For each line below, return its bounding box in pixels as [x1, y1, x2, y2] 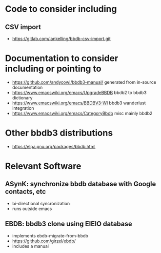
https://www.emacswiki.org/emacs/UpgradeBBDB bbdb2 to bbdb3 [12, 89, 147, 96]
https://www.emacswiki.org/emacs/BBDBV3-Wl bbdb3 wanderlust [12, 100, 146, 106]
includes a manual [12, 243, 49, 249]
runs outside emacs [12, 206, 52, 212]
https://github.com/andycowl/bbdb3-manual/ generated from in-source [12, 79, 157, 85]
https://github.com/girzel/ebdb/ [12, 238, 76, 244]
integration [12, 105, 34, 111]
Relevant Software [5, 161, 81, 172]
